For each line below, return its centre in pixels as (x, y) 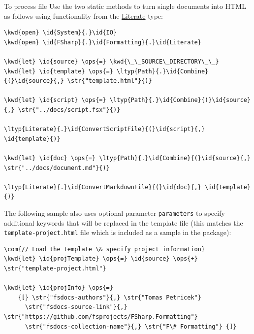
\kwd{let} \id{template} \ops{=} (59, 71)
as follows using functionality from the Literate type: (83, 16)
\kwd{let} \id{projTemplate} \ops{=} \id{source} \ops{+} (101, 259)
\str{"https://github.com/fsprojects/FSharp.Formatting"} (101, 317)
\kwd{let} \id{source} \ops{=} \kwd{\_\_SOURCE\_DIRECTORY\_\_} (111, 61)
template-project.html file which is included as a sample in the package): (118, 232)
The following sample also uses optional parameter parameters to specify (114, 213)
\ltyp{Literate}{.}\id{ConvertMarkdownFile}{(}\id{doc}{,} (103, 187)
